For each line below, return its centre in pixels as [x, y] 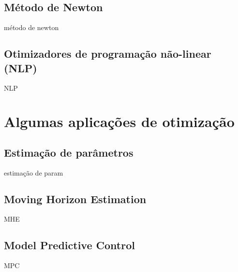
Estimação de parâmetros [69, 152]
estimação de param [34, 172]
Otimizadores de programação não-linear [108, 54]
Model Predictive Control [69, 245]
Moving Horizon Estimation [75, 199]
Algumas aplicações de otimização [119, 121]
